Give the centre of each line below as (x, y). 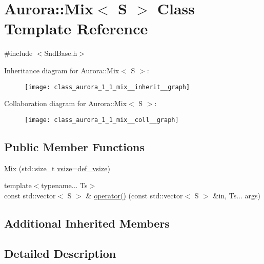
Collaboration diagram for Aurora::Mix (66, 103)
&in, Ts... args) (237, 195)
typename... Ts (64, 185)
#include (18, 53)
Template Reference (76, 28)
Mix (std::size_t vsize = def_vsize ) (57, 168)
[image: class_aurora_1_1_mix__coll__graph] (102, 120)
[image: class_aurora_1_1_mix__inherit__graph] (107, 87)
